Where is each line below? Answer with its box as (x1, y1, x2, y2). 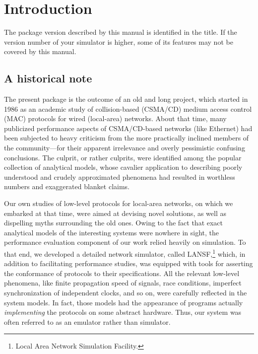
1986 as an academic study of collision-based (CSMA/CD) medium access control (4, 103, 252, 114)
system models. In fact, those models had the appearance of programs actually (4, 297, 243, 307)
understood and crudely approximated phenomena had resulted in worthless (4, 171, 235, 182)
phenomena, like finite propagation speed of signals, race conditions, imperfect (4, 278, 242, 288)
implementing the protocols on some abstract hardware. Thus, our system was (4, 307, 242, 317)
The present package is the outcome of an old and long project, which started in (4, 94, 248, 104)
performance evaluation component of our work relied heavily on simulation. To (4, 237, 246, 247)
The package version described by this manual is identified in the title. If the (4, 27, 237, 37)
